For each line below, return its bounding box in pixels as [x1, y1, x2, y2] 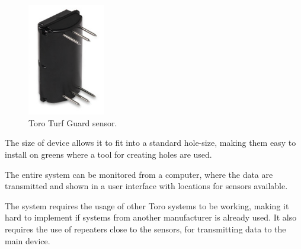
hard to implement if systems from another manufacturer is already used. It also [5, 211, 297, 224]
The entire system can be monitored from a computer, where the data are [5, 168, 273, 180]
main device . [5, 234, 50, 247]
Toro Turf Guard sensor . [28, 116, 117, 129]
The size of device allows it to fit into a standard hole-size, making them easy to [5, 136, 296, 149]
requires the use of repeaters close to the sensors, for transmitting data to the [5, 223, 286, 235]
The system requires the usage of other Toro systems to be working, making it [5, 199, 289, 212]
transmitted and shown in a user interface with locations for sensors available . [5, 180, 288, 192]
